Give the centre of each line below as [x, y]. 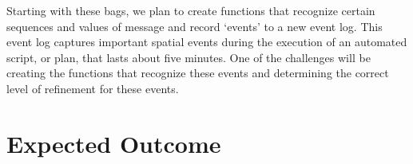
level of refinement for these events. [93, 88]
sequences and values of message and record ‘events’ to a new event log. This [195, 26]
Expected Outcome [114, 143]
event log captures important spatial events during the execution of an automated [207, 42]
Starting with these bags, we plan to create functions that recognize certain [191, 10]
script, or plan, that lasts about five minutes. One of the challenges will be [189, 57]
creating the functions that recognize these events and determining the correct [198, 73]
